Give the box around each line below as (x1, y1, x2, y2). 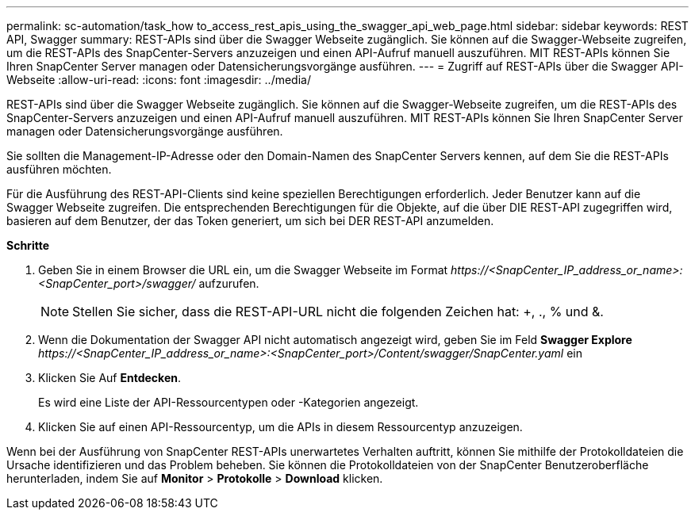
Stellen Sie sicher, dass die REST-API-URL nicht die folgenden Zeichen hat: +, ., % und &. (72, 304, 604, 319)
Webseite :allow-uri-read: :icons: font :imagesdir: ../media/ (6, 73, 311, 86)
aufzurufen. (198, 277, 259, 290)
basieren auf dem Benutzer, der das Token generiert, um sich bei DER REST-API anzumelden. (6, 214, 494, 227)
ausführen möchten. (6, 162, 112, 176)
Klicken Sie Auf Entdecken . (38, 371, 181, 384)
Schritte (6, 239, 49, 252)
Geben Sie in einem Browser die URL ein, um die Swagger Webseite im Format (38, 263, 448, 277)
